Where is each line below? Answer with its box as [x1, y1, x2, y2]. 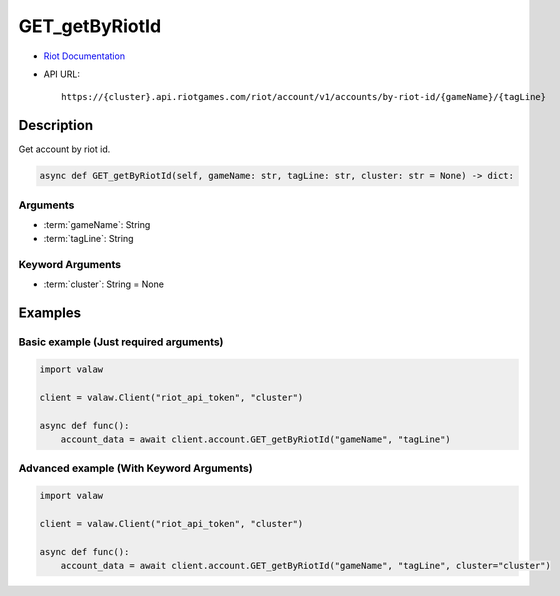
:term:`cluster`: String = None [43, 278, 165, 290]
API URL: [43, 68, 80, 80]
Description [18, 117, 94, 134]
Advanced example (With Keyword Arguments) [18, 461, 254, 475]
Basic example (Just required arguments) [18, 335, 224, 349]
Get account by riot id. [18, 143, 111, 155]
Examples [18, 305, 82, 322]
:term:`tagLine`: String [43, 233, 134, 245]
